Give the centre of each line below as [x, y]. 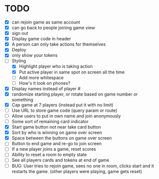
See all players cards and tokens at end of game [60, 160]
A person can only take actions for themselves [59, 44]
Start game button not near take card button [56, 127]
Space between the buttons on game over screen [62, 138]
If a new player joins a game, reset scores [54, 149]
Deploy [19, 50]
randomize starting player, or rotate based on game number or [75, 94]
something [23, 100]
